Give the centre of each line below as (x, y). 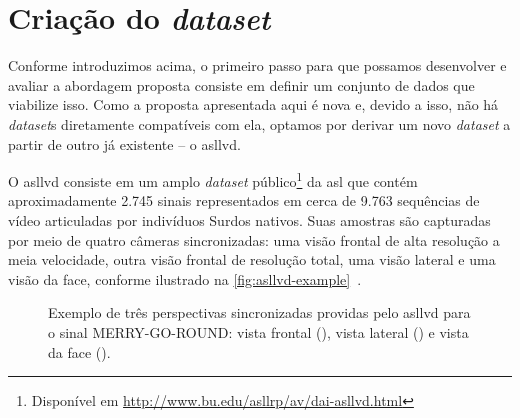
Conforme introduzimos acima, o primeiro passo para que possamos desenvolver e (257, 65)
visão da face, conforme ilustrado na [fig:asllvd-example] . (185, 278)
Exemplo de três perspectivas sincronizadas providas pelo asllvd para (259, 312)
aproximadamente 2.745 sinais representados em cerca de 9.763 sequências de (244, 200)
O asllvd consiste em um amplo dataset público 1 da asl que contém (213, 179)
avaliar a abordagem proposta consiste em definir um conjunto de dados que (241, 84)
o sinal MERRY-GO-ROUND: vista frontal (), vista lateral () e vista (258, 331)
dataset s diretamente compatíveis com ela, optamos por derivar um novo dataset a (259, 123)
